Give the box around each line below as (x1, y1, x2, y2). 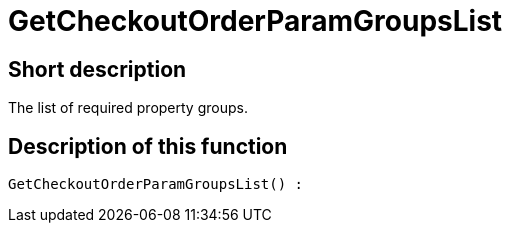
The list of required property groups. (8, 99, 248, 117)
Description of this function (8, 133, 288, 159)
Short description (8, 56, 187, 82)
